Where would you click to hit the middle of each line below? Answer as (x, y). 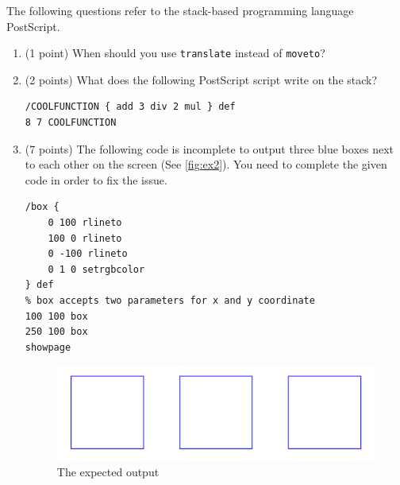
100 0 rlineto (85, 238)
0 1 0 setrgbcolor (96, 269)
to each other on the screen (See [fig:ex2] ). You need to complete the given (206, 164)
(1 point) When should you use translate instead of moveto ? (175, 53)
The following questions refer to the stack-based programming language (180, 10)
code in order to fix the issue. (96, 179)
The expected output (108, 471)
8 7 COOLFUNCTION (71, 123)
